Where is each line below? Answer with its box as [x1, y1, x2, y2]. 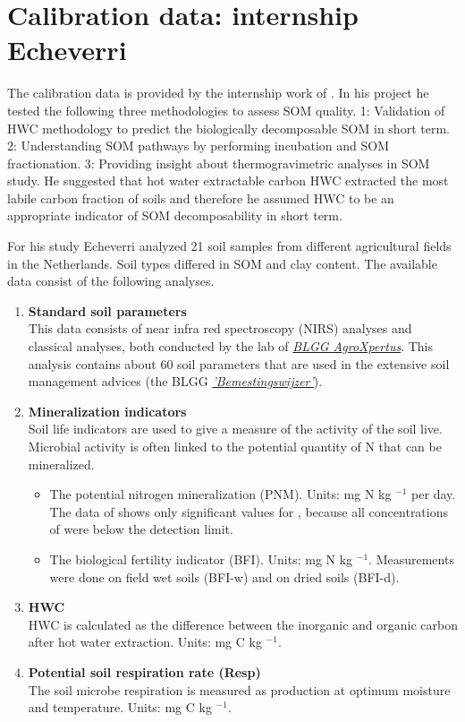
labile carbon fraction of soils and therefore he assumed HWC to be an [7, 188, 394, 207]
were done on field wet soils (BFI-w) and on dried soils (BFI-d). [49, 567, 400, 586]
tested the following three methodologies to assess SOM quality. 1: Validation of [7, 100, 445, 119]
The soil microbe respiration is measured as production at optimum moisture [28, 680, 451, 699]
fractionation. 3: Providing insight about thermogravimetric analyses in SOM [7, 153, 430, 172]
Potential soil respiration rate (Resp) [28, 662, 261, 681]
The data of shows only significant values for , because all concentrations [49, 502, 449, 520]
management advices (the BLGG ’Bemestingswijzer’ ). [28, 372, 323, 391]
